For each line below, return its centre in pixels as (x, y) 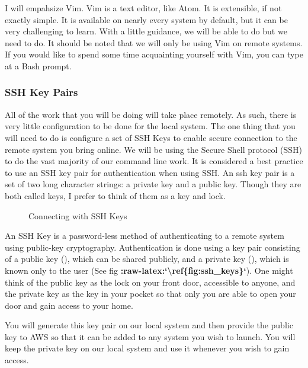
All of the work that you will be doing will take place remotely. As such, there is (151, 114)
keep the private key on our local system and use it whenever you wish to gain (147, 348)
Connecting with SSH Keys (78, 215)
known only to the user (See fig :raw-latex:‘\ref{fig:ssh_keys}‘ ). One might (149, 270)
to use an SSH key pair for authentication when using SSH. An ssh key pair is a (150, 172)
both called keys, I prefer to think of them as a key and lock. (115, 195)
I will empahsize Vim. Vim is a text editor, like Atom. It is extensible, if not (143, 8)
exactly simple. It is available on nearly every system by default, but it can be (146, 19)
